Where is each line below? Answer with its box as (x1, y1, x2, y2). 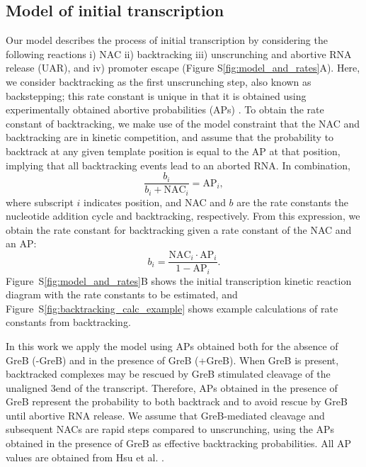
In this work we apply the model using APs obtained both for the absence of (6, 338, 338, 353)
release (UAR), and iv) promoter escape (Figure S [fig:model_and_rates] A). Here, (6, 60, 360, 75)
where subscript (6, 194, 74, 209)
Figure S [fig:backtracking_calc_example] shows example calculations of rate (6, 300, 338, 315)
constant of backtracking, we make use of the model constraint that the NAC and (6, 116, 360, 130)
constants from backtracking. (6, 315, 131, 330)
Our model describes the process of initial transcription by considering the (6, 33, 328, 47)
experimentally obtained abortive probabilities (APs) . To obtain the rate (6, 102, 324, 117)
